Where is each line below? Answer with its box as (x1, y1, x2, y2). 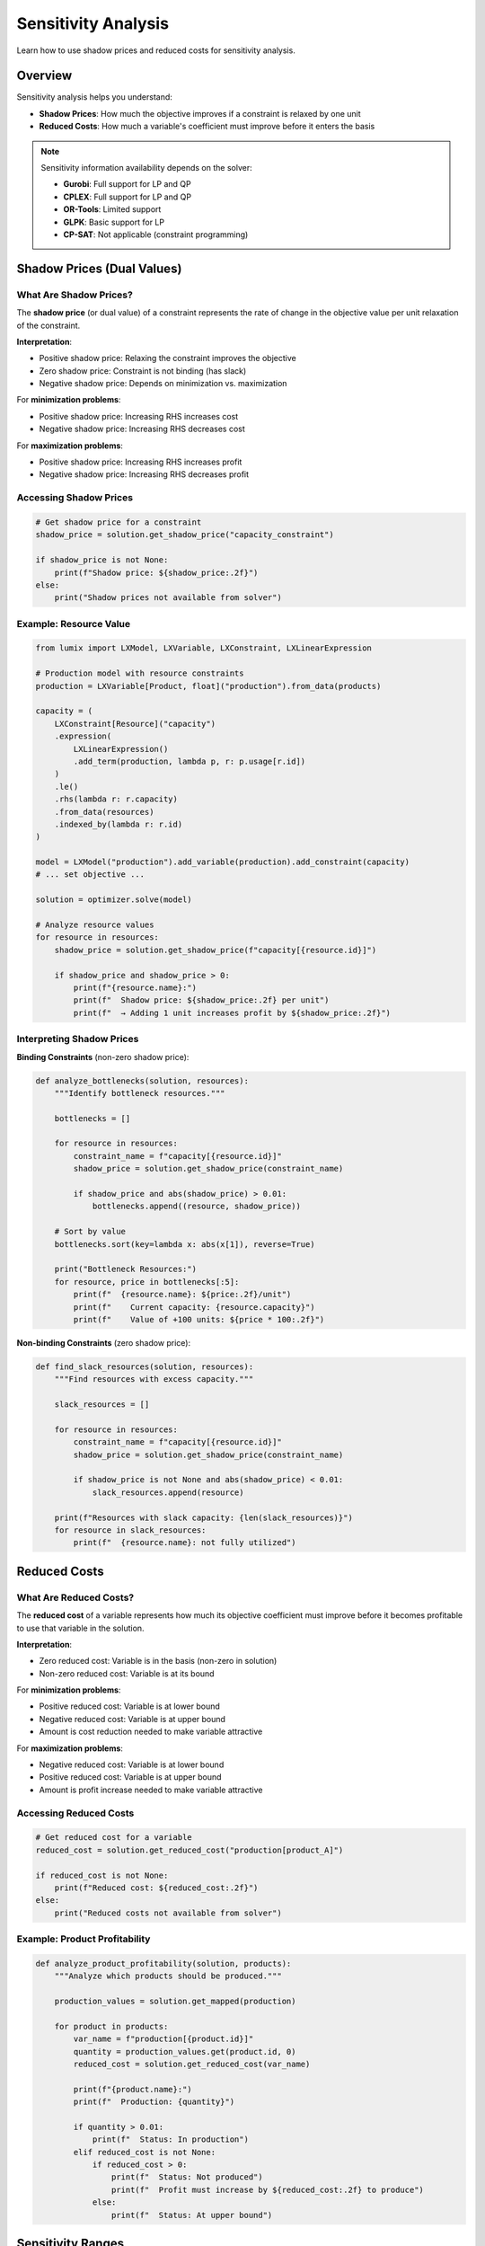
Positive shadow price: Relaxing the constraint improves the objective (39, 353, 296, 364)
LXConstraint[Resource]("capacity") (54, 719, 216, 729)
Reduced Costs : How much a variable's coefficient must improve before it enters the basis (39, 121, 375, 132)
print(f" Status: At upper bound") (110, 2210, 273, 2220)
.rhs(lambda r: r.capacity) (54, 794, 179, 804)
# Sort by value (54, 1226, 126, 1237)
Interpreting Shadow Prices (16, 1033, 139, 1046)
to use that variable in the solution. (16, 1623, 145, 1633)
